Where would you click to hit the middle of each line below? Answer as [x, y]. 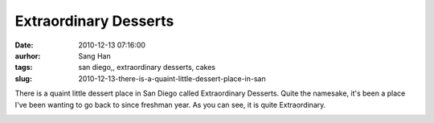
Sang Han [95, 55]
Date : [24, 45]
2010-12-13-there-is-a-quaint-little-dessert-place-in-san [172, 78]
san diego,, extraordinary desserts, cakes [147, 68]
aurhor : [28, 55]
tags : [24, 68]
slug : [23, 78]
